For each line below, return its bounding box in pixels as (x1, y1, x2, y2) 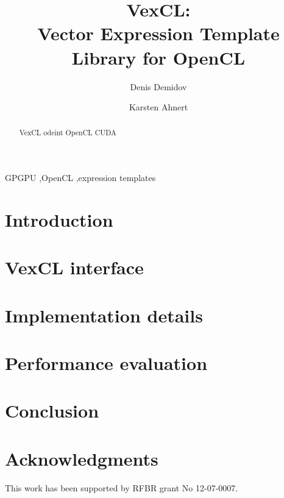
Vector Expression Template (37, 21, 280, 46)
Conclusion (5, 398, 99, 423)
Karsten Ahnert (129, 101, 188, 113)
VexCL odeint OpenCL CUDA (19, 127, 116, 138)
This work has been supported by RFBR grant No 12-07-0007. (5, 481, 238, 494)
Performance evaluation (5, 350, 208, 375)
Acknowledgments (5, 446, 158, 471)
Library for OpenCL (71, 44, 246, 69)
